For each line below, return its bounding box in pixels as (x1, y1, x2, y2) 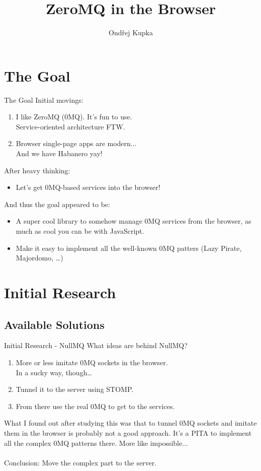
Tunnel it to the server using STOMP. (16, 384, 134, 394)
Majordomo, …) (16, 252, 63, 263)
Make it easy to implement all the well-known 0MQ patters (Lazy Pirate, (16, 242, 242, 253)
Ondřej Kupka (109, 27, 153, 38)
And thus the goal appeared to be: (4, 198, 110, 209)
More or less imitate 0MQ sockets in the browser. (16, 357, 168, 367)
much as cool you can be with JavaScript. (16, 226, 144, 236)
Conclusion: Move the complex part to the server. (4, 457, 157, 467)
